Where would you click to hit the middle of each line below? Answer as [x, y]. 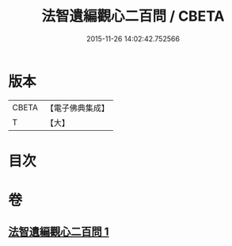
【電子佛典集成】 [77, 108]
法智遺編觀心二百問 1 [59, 232]
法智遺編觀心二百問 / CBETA [133, 16]
